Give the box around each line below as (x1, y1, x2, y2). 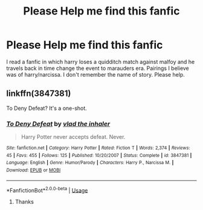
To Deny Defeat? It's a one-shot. (6, 104, 88, 112)
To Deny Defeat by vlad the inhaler (6, 119, 111, 128)
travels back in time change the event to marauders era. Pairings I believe (6, 65, 189, 72)
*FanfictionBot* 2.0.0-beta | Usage (6, 185, 88, 194)
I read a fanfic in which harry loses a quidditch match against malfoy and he (6, 58, 195, 65)
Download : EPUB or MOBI (6, 167, 61, 173)
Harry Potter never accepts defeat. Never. (21, 133, 126, 141)
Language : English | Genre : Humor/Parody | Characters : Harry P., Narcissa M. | (6, 160, 174, 166)
